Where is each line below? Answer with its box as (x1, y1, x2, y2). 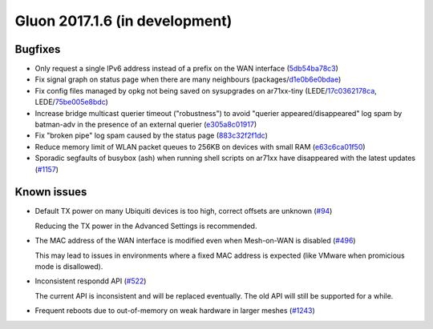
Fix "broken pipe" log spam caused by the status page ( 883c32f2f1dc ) (34, 130, 269, 140)
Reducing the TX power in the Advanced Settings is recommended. (34, 221, 257, 231)
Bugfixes (14, 42, 61, 56)
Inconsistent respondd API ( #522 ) (34, 276, 147, 286)
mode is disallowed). (34, 262, 103, 271)
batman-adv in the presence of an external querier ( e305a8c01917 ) (34, 120, 257, 130)
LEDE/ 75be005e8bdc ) (34, 97, 108, 107)
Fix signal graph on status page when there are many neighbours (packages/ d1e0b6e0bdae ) (34, 74, 342, 84)
